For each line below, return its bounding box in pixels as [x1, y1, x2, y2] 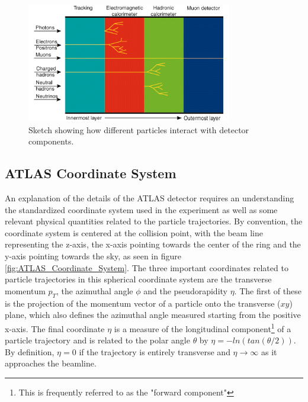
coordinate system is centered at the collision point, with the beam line [5, 226, 263, 239]
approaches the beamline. [5, 357, 97, 369]
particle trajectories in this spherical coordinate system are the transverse [5, 273, 272, 285]
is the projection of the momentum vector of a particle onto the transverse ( [5, 297, 281, 309]
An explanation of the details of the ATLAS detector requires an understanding [5, 192, 294, 204]
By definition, [5, 345, 54, 358]
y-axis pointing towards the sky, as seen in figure [5, 250, 181, 262]
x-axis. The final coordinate [5, 322, 105, 335]
